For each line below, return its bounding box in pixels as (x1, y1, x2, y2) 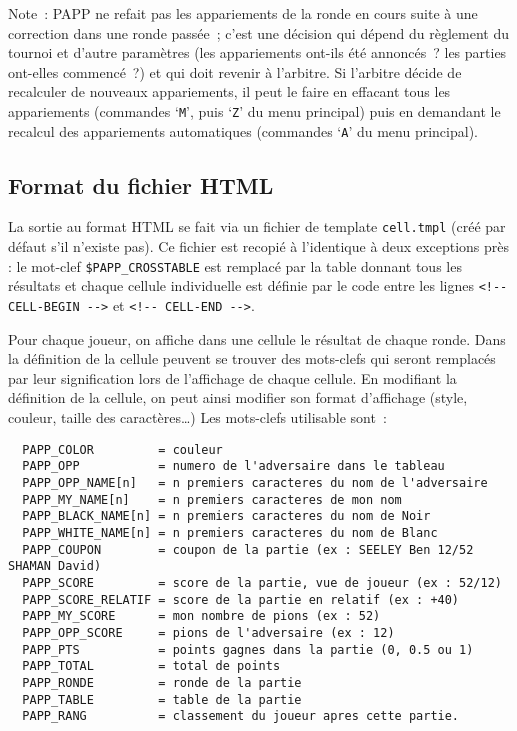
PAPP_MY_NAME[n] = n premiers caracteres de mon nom (22, 492, 402, 507)
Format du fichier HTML (8, 169, 274, 200)
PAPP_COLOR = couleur (22, 442, 223, 457)
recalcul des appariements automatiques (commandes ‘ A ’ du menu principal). (8, 120, 478, 141)
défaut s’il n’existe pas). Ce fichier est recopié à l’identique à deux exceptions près (8, 236, 510, 257)
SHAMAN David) (8, 559, 102, 574)
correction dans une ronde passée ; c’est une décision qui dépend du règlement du (8, 22, 510, 43)
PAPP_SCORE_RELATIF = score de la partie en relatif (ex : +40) (22, 592, 460, 607)
